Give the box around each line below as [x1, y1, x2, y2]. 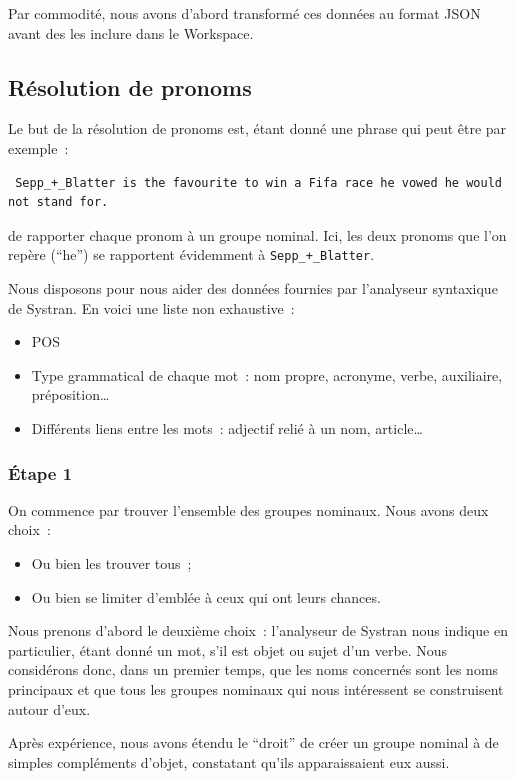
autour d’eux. [8, 698, 91, 719]
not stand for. [8, 195, 109, 210]
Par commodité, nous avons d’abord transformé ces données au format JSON [8, 3, 481, 23]
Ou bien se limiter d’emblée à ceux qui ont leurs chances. [31, 586, 381, 607]
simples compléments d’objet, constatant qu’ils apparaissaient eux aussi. [8, 751, 450, 772]
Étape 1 [8, 460, 73, 485]
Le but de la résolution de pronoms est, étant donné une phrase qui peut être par [8, 118, 507, 139]
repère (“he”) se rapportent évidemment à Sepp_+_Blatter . [8, 244, 375, 265]
